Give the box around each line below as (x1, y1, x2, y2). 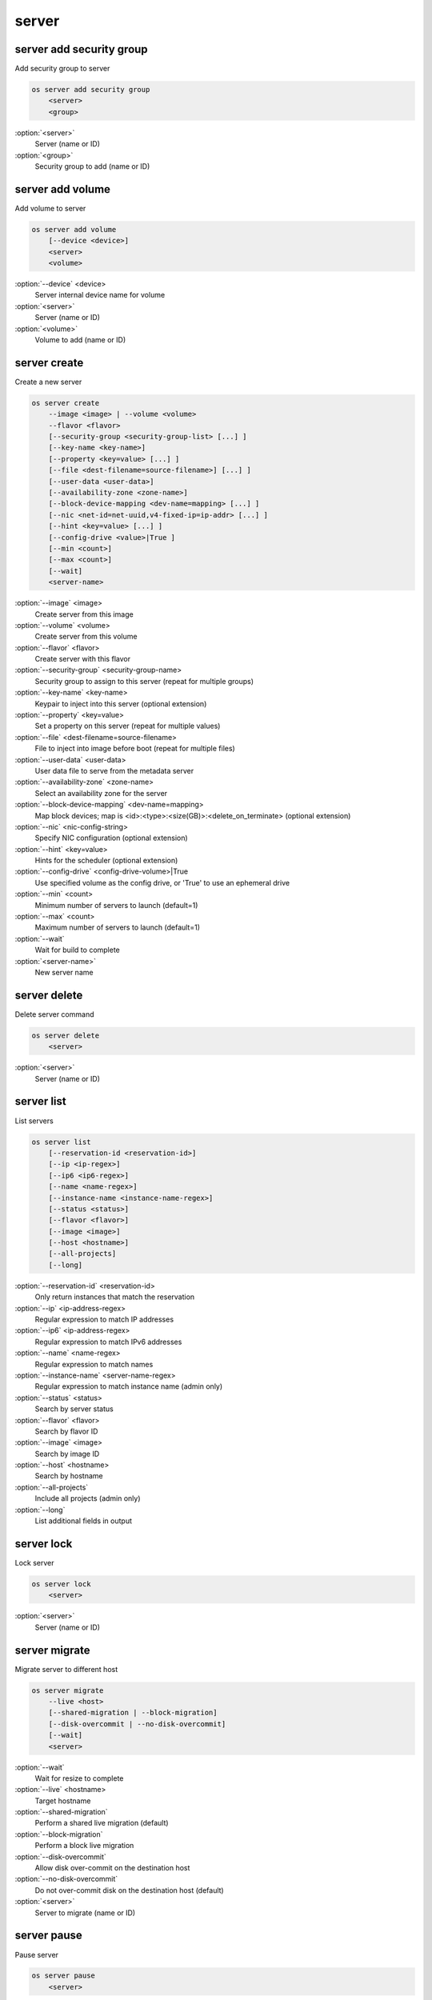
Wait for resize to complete (34, 1773, 124, 1783)
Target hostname (34, 1796, 91, 1806)
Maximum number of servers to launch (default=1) (34, 922, 200, 932)
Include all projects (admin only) (34, 1494, 141, 1503)
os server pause (31, 1971, 96, 1980)
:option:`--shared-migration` (14, 1807, 108, 1817)
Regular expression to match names (34, 1359, 154, 1369)
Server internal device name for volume (34, 290, 166, 300)
